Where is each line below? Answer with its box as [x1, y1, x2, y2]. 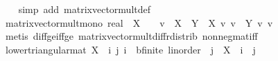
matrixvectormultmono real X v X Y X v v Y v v [5, 15, 273, 29]
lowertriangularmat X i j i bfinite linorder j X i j [5, 42, 256, 56]
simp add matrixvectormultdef [18, 2, 151, 16]
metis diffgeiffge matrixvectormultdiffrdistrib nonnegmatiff [5, 29, 258, 43]
